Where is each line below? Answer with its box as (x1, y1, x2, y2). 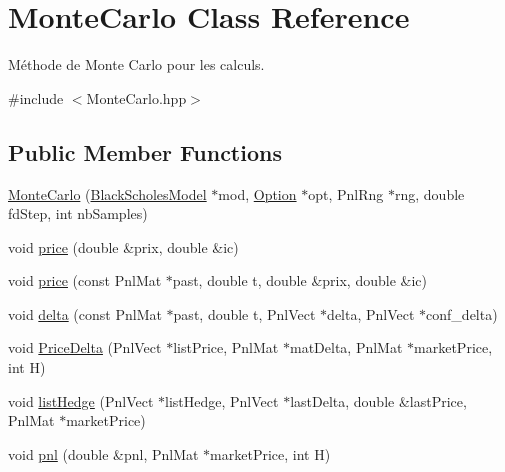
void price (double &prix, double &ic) (8, 236, 239, 257)
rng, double (394, 183, 465, 204)
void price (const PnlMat (8, 270, 162, 291)
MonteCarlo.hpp (86, 87, 187, 108)
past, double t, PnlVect (173, 303, 316, 324)
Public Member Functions (8, 136, 282, 167)
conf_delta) (426, 303, 498, 324)
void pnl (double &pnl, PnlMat (8, 443, 199, 464)
